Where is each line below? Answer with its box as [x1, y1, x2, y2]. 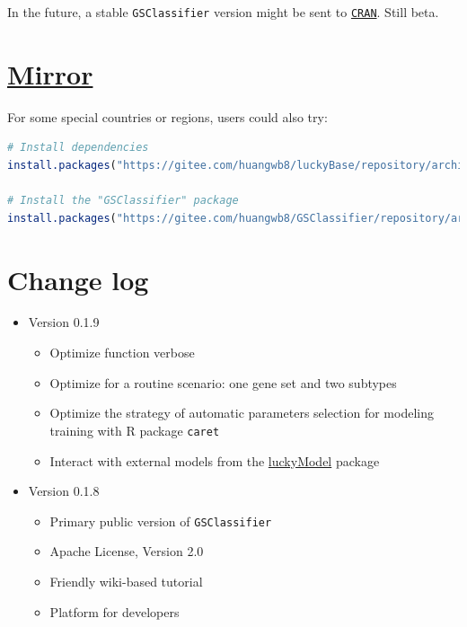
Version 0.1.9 [28, 313, 100, 331]
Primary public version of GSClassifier [49, 511, 272, 530]
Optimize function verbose [49, 343, 195, 362]
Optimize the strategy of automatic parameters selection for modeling [49, 403, 434, 422]
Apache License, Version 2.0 [49, 542, 204, 561]
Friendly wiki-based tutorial [49, 571, 203, 590]
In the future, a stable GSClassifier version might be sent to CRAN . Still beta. [7, 3, 439, 21]
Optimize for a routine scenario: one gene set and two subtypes [49, 373, 397, 392]
